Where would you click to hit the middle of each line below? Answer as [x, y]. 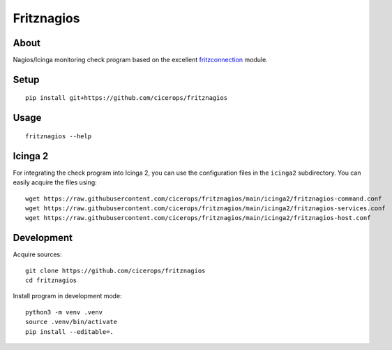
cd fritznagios [51, 280]
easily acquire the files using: [55, 182]
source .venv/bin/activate [71, 322]
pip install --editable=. [70, 331]
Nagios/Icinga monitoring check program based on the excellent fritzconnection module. [140, 60]
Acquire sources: [37, 254]
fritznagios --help [59, 136]
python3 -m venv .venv [64, 312]
